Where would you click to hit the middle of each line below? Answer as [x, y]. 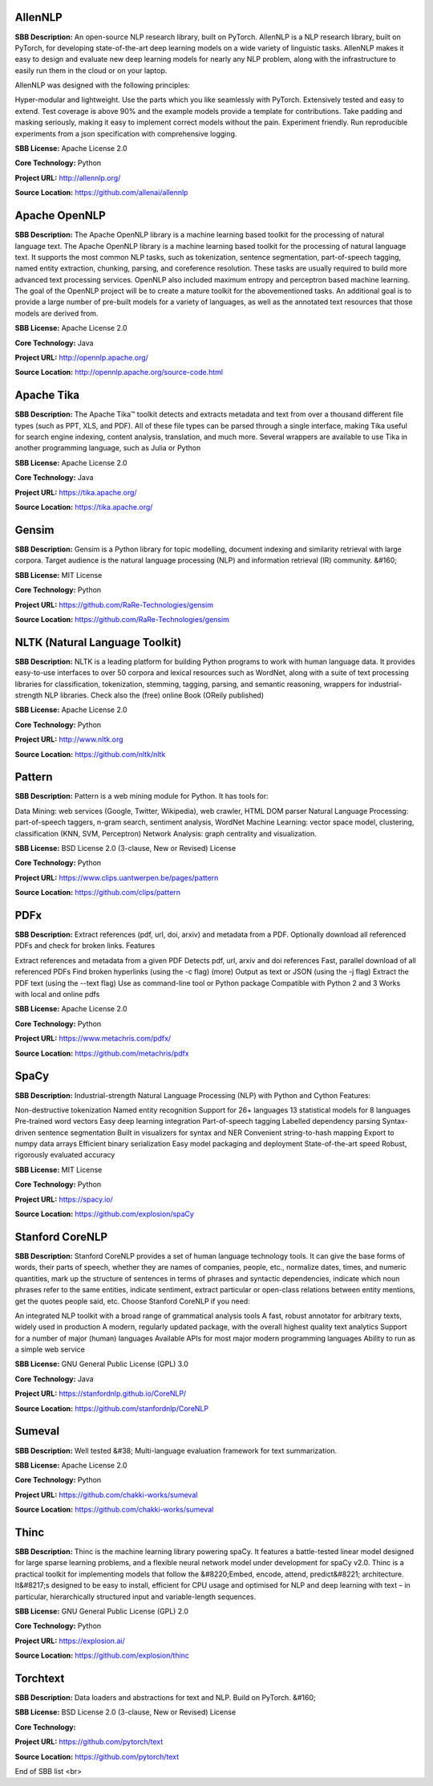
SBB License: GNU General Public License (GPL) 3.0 [101, 1364]
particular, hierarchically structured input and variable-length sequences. [136, 1597]
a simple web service [50, 1349]
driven [25, 1133]
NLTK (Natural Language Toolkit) [98, 642]
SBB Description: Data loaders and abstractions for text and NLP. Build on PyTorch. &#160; [165, 1698]
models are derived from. [57, 313]
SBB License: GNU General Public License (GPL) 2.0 [101, 1611]
